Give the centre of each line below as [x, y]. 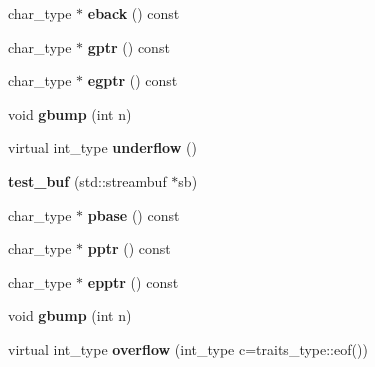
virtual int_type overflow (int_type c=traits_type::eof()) [188, 348]
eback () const [133, 13]
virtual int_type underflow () [102, 147]
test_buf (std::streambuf [87, 180]
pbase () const [133, 214]
